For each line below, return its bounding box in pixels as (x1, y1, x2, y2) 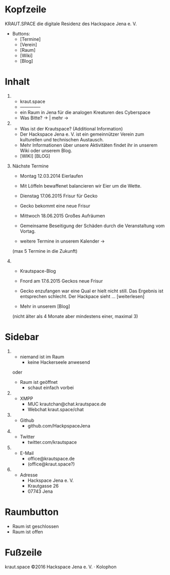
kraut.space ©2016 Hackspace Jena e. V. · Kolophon (5, 564, 117, 570)
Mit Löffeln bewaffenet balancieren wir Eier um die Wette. (20, 182, 142, 189)
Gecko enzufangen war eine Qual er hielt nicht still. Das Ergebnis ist (20, 288, 164, 294)
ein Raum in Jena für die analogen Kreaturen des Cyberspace (20, 109, 151, 115)
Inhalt (5, 76, 30, 88)
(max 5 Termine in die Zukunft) (12, 248, 78, 254)
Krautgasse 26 (27, 483, 59, 489)
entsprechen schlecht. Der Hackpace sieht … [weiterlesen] (20, 293, 145, 299)
